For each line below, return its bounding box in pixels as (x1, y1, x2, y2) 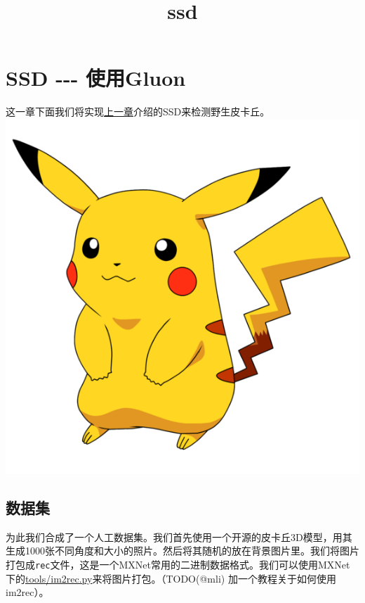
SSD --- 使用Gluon (6, 63, 186, 92)
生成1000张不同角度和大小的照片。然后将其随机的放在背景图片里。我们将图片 (6, 543, 359, 558)
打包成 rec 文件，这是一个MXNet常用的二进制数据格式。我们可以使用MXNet (6, 557, 350, 571)
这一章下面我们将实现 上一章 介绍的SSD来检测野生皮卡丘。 (6, 104, 270, 119)
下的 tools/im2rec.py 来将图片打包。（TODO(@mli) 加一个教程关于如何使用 (6, 571, 336, 585)
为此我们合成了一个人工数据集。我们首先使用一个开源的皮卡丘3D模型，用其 (6, 529, 352, 544)
